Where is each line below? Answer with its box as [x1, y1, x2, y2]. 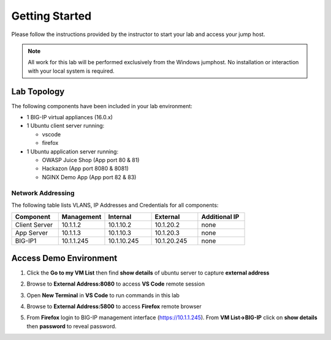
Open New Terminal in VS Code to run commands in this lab [26, 291, 180, 299]
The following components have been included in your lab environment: [11, 102, 192, 109]
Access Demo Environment [11, 253, 118, 263]
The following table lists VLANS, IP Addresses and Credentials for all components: [11, 201, 219, 209]
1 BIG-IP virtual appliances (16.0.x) [26, 114, 113, 121]
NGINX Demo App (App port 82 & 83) [42, 173, 137, 180]
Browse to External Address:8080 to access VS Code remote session [26, 280, 205, 287]
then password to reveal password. [26, 322, 116, 330]
